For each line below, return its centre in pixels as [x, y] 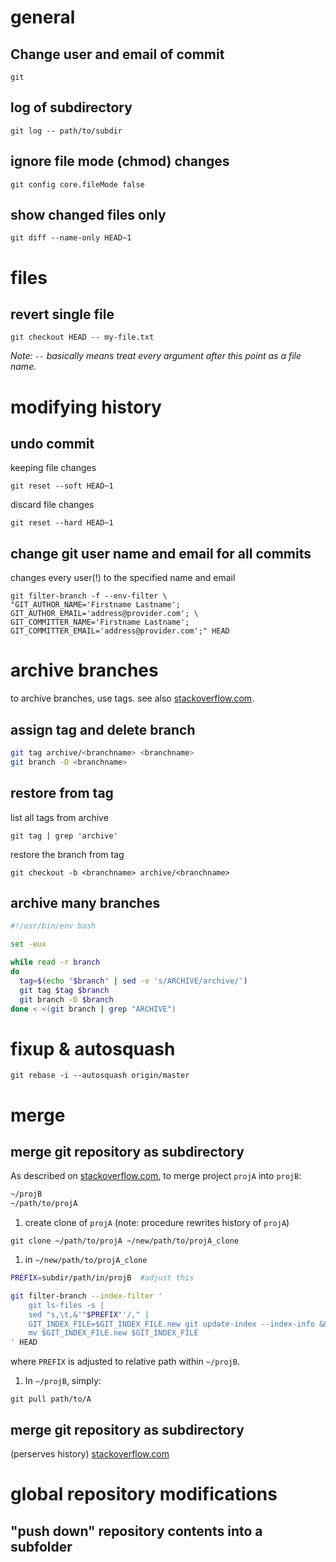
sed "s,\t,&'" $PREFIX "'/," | [89, 1314]
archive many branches [85, 902]
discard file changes [52, 505]
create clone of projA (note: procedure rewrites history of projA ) [157, 1223]
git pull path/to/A [51, 1399]
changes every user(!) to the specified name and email [123, 578]
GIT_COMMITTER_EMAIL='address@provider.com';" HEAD [120, 631]
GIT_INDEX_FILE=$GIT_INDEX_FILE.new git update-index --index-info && [178, 1324]
